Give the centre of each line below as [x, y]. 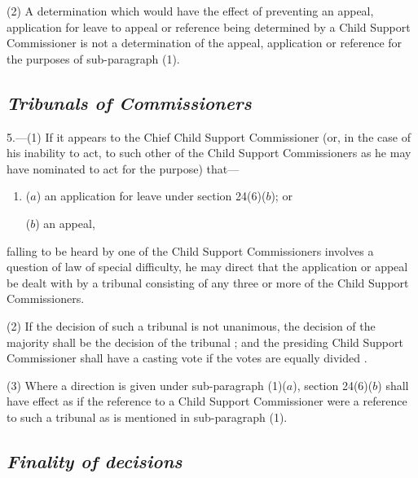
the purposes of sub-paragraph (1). [93, 58]
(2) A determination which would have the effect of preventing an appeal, [190, 11]
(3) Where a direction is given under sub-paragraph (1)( [147, 385]
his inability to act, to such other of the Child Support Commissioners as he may [209, 153]
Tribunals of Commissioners [129, 102]
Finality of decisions [95, 460]
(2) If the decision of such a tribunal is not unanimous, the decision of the [191, 325]
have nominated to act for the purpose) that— [123, 168]
